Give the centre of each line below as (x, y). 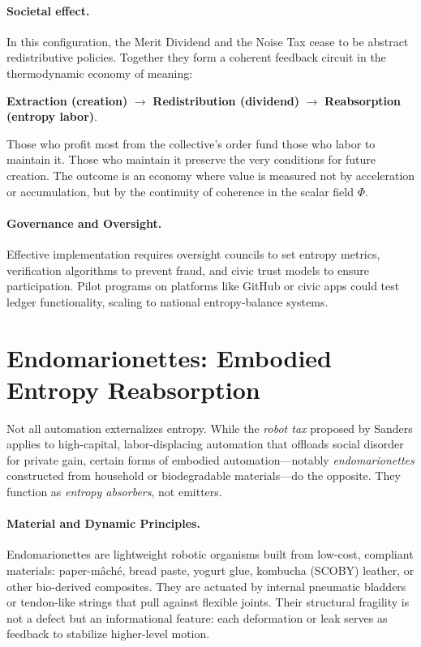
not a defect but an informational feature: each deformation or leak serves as (197, 617)
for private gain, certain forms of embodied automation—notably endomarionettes (210, 459)
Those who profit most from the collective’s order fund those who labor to (191, 143)
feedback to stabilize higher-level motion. (108, 634)
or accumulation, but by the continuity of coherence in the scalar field (180, 191)
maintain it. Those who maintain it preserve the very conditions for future (191, 159)
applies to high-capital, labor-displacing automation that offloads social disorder (205, 444)
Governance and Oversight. (84, 223)
